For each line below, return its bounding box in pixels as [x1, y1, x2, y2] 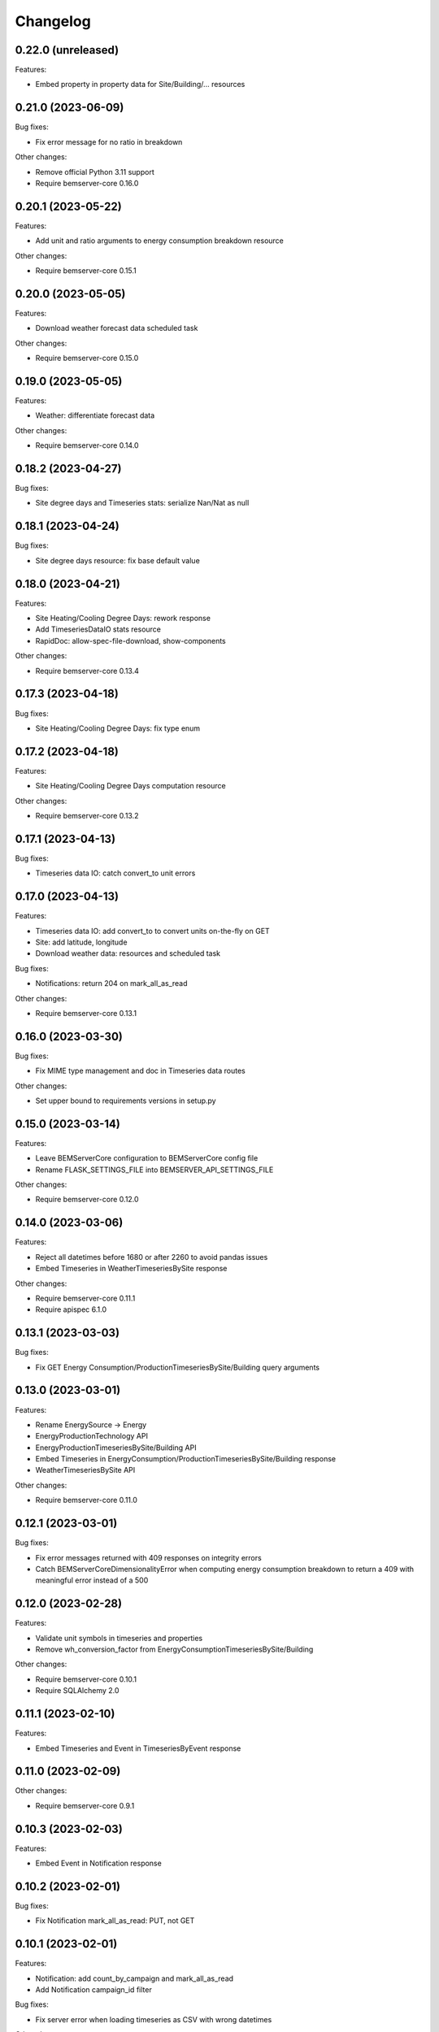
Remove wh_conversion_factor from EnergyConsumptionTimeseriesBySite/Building [35, 1644, 314, 1654]
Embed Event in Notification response [35, 1858, 162, 1869]
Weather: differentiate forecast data [35, 410, 155, 420]
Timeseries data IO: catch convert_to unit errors [35, 868, 196, 878]
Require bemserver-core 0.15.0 [35, 354, 139, 363]
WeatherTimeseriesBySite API [35, 1465, 136, 1475]
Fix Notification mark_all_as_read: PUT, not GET [35, 1916, 195, 1926]
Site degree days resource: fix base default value [35, 555, 201, 565]
